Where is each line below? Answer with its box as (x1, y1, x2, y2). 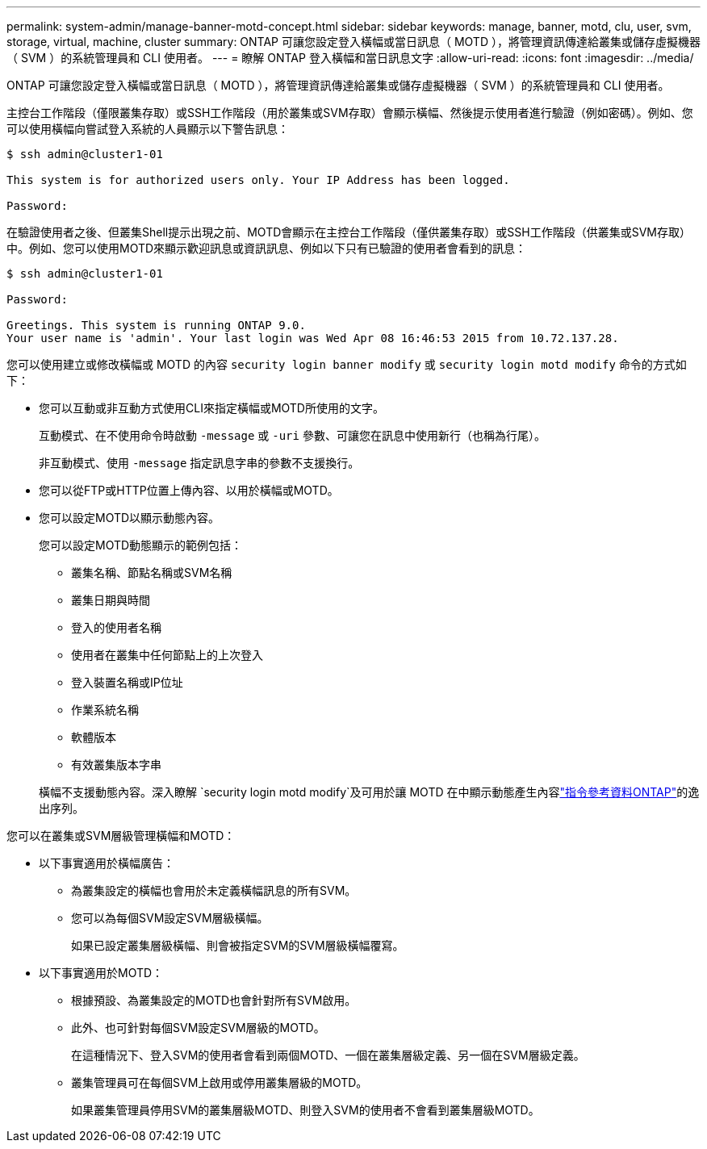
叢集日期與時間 (71, 593, 150, 607)
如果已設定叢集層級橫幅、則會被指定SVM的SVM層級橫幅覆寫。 (71, 938, 404, 952)
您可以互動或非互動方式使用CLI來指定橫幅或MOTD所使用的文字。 (39, 401, 384, 415)
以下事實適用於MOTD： (39, 966, 164, 980)
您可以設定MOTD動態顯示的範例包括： (39, 538, 243, 552)
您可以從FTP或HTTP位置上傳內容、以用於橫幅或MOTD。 (39, 483, 339, 497)
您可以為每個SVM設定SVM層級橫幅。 (71, 911, 269, 925)
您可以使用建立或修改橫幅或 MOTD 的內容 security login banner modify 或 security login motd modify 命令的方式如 (6, 357, 687, 371)
